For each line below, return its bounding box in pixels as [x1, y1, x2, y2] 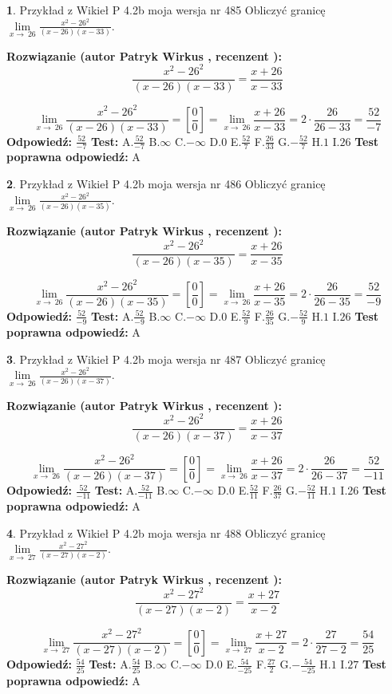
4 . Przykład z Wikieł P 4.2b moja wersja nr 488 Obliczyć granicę [6, 524, 326, 541]
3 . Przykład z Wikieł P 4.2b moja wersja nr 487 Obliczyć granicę [6, 350, 326, 367]
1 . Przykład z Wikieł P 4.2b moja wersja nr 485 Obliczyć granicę [6, 2, 326, 18]
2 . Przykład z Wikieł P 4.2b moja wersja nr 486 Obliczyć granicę [6, 175, 326, 192]
